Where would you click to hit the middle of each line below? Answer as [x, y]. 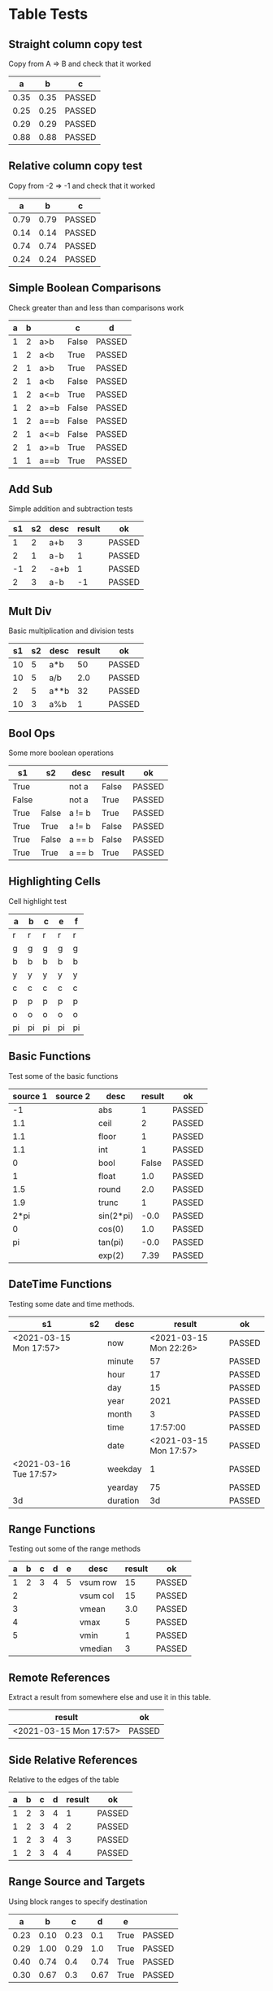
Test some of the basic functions [63, 1076]
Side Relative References [73, 1760]
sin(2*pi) [116, 1216]
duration [123, 1500]
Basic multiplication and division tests [71, 631]
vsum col [97, 1596]
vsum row [98, 1583]
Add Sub [30, 489]
